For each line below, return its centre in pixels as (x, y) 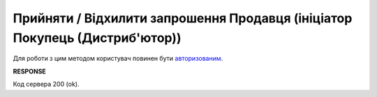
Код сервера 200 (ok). (46, 84)
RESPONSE (30, 71)
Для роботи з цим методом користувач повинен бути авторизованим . (118, 59)
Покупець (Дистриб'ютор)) (97, 38)
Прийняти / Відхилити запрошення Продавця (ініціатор (183, 18)
